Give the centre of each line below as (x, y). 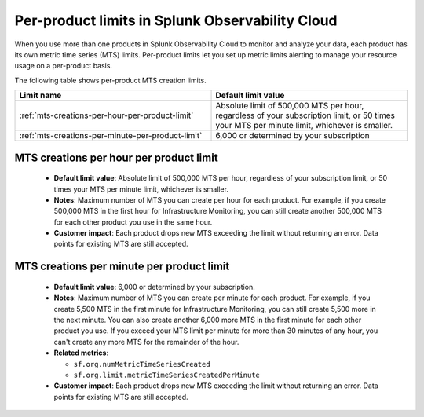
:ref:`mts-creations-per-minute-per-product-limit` (111, 136)
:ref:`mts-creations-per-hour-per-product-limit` (106, 115)
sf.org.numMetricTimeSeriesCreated (142, 364)
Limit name (40, 96)
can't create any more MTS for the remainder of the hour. (146, 342)
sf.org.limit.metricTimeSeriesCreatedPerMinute (167, 375)
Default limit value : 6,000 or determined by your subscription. (154, 287)
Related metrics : (81, 353)
